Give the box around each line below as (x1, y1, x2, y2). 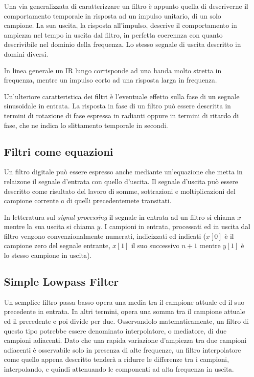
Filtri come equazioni (4, 144, 114, 159)
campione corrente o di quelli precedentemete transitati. (4, 195, 172, 206)
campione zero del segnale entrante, (4, 240, 111, 251)
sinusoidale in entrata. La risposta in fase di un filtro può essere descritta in (4, 101, 231, 111)
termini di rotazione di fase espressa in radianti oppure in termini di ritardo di (4, 110, 239, 120)
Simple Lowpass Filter (4, 274, 119, 289)
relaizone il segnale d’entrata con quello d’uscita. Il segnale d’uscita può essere (4, 176, 238, 186)
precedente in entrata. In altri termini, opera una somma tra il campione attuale (4, 306, 245, 316)
